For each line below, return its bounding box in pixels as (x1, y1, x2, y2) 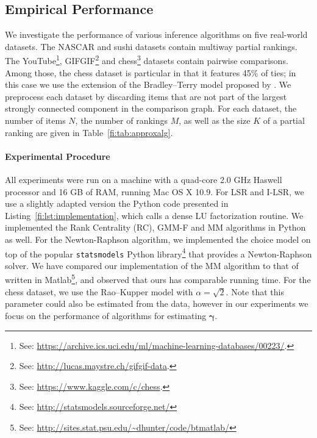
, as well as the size (179, 114, 251, 127)
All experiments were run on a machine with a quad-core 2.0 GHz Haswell (5, 173, 282, 185)
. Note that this (226, 285, 284, 298)
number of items (5, 114, 66, 127)
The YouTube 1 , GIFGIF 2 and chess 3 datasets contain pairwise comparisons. (5, 52, 288, 67)
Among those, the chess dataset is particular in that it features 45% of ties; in (5, 66, 296, 79)
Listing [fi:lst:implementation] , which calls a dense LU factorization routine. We (5, 209, 304, 221)
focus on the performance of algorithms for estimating (5, 309, 207, 321)
